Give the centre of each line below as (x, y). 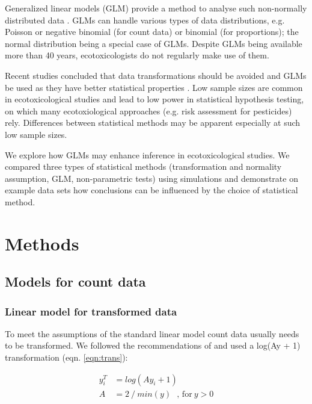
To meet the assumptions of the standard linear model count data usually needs (152, 333)
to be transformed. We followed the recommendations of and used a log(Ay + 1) (153, 345)
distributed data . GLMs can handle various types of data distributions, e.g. (145, 20)
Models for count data (75, 281)
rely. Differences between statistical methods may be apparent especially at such (153, 123)
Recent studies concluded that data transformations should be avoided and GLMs (156, 75)
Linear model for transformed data (91, 311)
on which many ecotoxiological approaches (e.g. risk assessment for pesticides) (148, 110)
